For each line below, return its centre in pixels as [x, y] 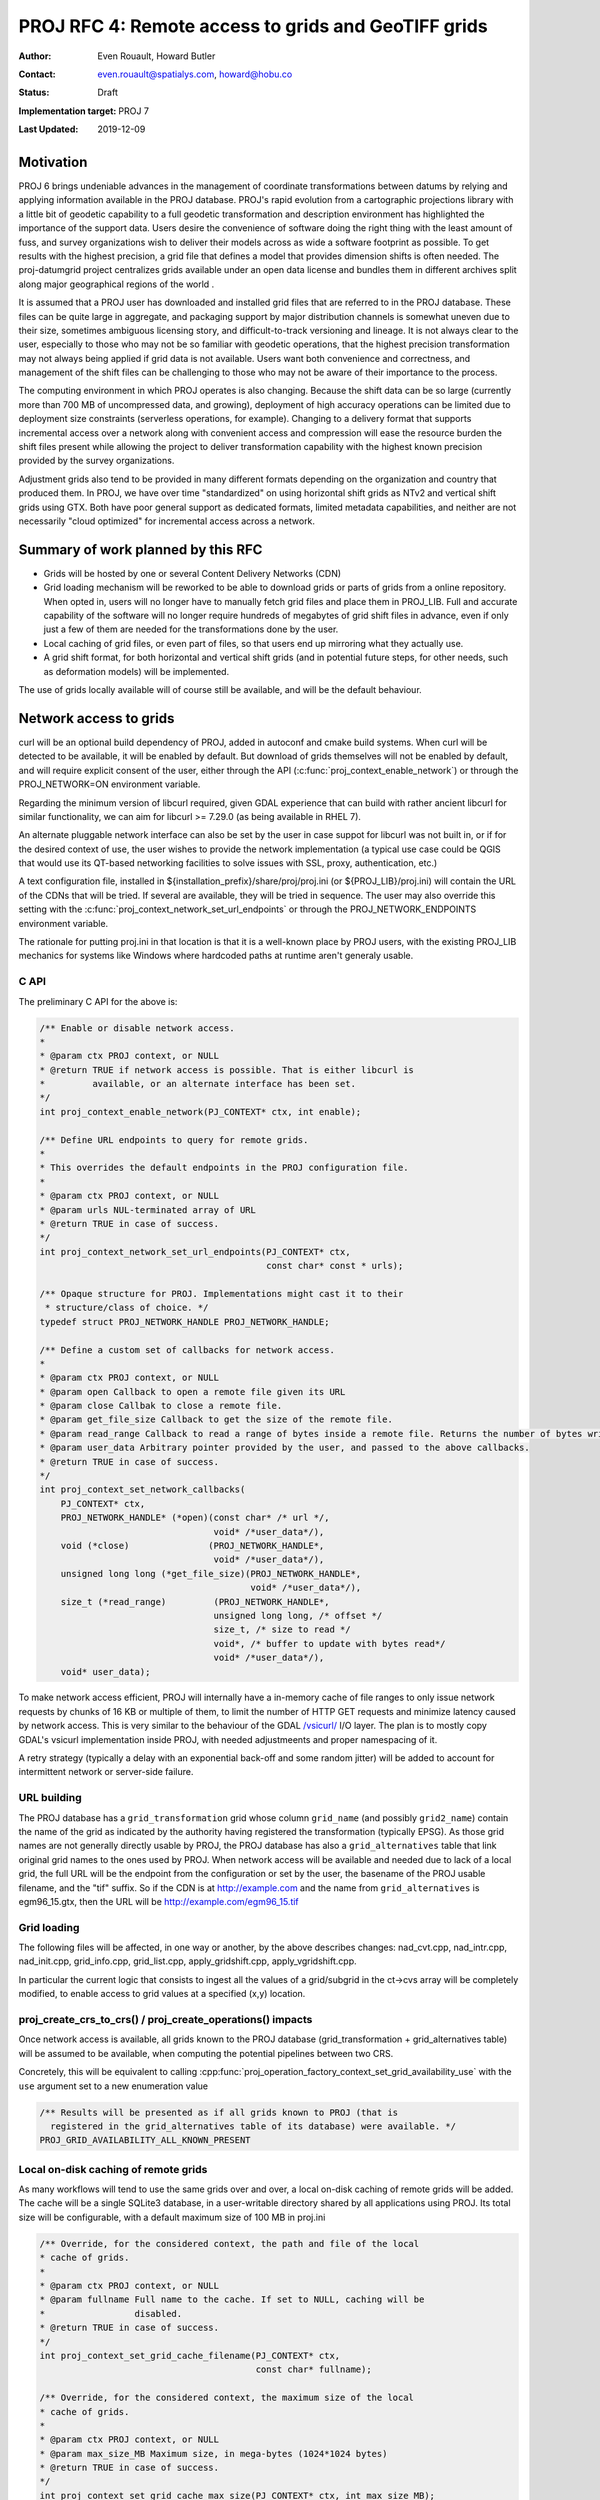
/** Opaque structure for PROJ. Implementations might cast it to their [221, 1293]
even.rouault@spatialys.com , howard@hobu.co [195, 74]
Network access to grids [96, 718]
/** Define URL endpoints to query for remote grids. [174, 1139]
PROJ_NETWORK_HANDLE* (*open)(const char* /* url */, [195, 1518]
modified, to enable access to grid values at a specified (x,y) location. [162, 1994]
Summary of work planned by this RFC [140, 549]
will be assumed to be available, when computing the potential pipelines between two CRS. [206, 2053]
